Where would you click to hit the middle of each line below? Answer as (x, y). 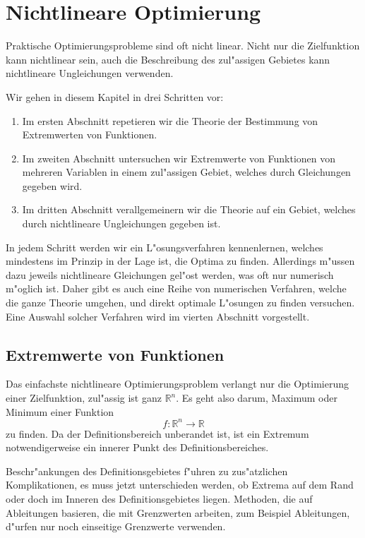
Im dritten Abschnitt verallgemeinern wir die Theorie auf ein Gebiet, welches (189, 209)
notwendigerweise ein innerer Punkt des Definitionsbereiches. (137, 447)
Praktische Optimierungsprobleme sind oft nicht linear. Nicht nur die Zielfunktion (183, 46)
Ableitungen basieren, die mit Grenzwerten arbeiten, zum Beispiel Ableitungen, (178, 512)
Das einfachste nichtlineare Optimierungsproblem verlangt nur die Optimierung (178, 384)
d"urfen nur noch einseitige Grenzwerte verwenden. (116, 526)
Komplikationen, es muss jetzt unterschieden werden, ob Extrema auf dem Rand (180, 485)
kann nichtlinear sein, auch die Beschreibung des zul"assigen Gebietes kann (168, 59)
